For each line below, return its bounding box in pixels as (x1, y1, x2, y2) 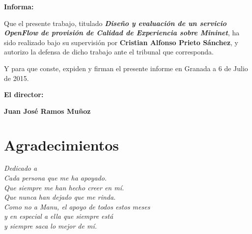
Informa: (4, 1, 34, 11)
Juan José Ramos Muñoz (4, 105, 91, 116)
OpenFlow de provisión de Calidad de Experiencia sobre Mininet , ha (4, 27, 240, 38)
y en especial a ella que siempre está (4, 211, 113, 221)
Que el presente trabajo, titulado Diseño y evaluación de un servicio (4, 18, 226, 28)
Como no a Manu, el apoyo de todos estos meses (4, 201, 150, 211)
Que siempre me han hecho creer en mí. (4, 182, 124, 192)
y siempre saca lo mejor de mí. (4, 221, 97, 231)
